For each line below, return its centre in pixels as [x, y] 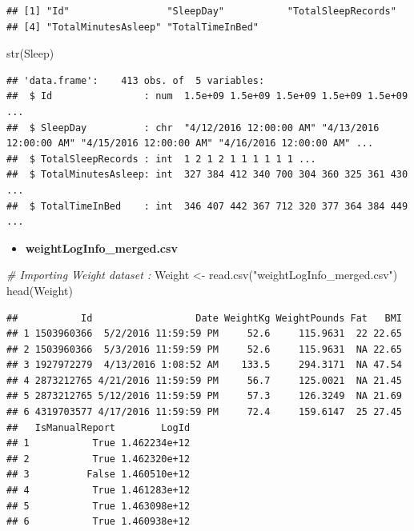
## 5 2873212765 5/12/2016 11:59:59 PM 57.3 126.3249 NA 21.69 [204, 396]
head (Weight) [40, 290]
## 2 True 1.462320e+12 [98, 459]
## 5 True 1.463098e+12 [98, 506]
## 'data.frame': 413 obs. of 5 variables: [136, 80]
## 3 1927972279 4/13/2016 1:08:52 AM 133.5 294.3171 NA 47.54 [204, 365]
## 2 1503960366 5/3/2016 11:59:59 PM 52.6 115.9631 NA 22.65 [204, 349]
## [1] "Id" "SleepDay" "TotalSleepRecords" [201, 11]
